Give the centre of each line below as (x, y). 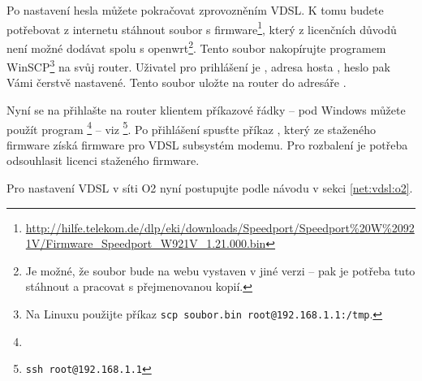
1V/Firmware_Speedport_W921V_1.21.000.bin (146, 243)
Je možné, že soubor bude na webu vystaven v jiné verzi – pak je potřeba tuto (220, 270)
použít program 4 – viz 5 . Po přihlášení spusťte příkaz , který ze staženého (191, 128)
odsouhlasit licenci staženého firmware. (103, 160)
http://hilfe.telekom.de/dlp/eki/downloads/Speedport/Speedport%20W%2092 (220, 227)
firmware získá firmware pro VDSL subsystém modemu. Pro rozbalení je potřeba (207, 144)
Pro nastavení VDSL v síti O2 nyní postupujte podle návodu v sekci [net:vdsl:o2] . (210, 187)
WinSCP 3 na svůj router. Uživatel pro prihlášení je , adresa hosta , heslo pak (198, 65)
